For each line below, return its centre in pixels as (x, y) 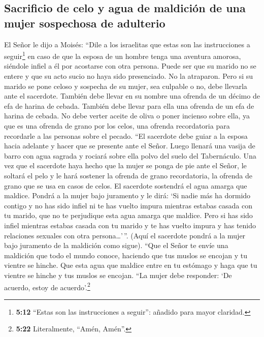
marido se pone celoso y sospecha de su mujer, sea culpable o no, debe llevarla (126, 86)
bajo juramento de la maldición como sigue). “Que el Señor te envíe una (116, 245)
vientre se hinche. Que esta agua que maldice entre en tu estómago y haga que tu (131, 265)
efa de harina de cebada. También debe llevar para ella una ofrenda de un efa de (129, 105)
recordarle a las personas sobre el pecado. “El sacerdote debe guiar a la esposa (126, 135)
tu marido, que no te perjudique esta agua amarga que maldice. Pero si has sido (128, 215)
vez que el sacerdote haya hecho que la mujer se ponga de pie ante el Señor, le (125, 165)
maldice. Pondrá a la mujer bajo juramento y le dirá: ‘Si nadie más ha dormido (127, 195)
